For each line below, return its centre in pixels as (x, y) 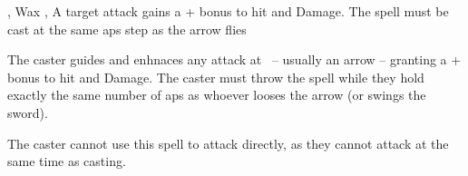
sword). (28, 112)
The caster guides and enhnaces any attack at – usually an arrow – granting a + (234, 59)
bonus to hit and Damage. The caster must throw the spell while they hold (216, 77)
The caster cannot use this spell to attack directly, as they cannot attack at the (228, 143)
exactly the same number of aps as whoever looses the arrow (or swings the (217, 95)
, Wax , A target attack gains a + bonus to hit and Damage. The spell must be (228, 11)
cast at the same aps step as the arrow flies (127, 29)
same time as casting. (67, 161)
